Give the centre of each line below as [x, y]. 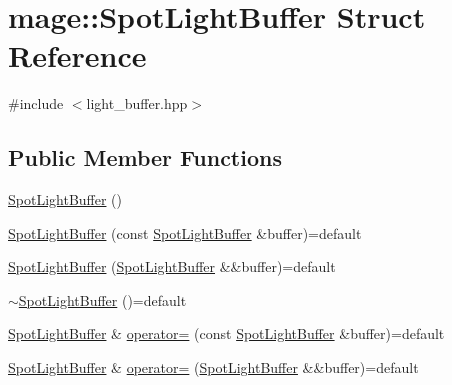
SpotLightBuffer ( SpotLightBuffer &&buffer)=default [172, 266]
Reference [77, 55]
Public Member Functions [145, 157]
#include [36, 103]
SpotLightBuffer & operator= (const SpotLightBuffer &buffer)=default [226, 333]
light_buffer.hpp [137, 103]
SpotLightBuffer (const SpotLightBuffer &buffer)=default [185, 232]
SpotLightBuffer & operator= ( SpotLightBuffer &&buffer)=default [213, 367]
